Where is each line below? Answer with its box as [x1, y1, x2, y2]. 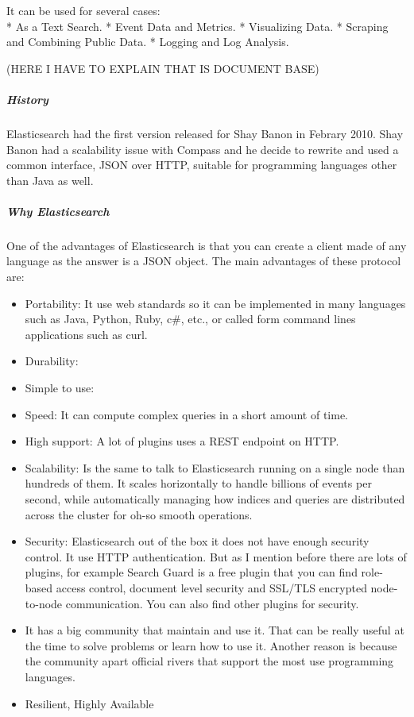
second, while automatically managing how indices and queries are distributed [25, 491, 405, 507]
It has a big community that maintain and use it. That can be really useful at [25, 622, 404, 638]
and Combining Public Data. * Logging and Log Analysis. [6, 33, 289, 50]
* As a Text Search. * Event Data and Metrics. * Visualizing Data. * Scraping [6, 17, 389, 34]
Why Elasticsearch [6, 202, 110, 219]
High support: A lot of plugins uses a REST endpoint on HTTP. [25, 433, 339, 449]
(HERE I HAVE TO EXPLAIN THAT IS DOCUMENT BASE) [6, 60, 319, 76]
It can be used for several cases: [6, 2, 161, 18]
